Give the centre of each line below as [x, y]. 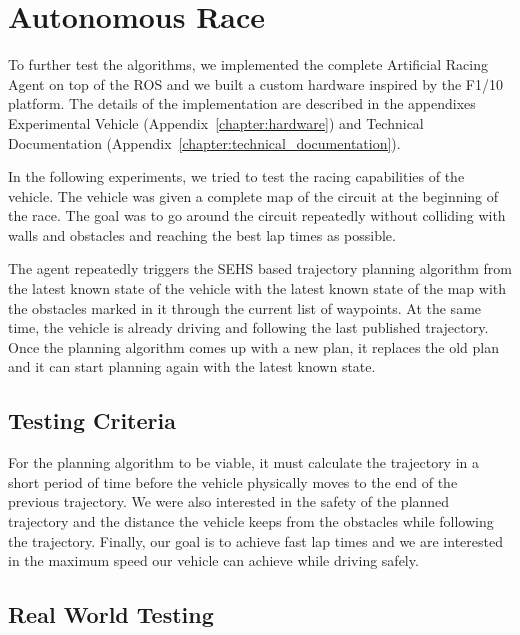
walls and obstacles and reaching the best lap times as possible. [202, 234]
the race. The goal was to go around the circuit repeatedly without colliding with [257, 215]
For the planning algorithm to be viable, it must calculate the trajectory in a [244, 462]
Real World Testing [111, 614]
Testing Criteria [92, 420]
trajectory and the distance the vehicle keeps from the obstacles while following [251, 521]
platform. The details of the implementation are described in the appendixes [242, 103]
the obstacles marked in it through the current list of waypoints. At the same [245, 307]
